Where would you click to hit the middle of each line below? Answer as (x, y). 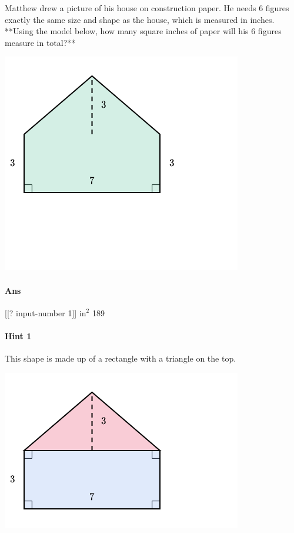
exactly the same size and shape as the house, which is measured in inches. (140, 19)
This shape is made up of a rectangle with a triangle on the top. (121, 358)
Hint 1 (18, 335)
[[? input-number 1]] (41, 312)
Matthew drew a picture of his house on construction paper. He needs (131, 8)
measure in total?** (40, 42)
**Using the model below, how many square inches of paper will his (127, 31)
